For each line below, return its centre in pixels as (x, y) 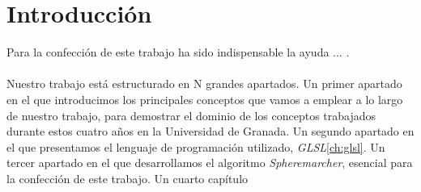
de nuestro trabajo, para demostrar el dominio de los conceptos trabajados (191, 115)
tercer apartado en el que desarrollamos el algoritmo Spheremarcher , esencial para (210, 163)
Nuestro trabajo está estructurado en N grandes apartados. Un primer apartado (204, 83)
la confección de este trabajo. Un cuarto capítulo (128, 178)
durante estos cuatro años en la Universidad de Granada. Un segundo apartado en (210, 131)
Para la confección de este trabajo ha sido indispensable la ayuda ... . (178, 52)
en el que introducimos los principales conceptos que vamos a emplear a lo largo (205, 99)
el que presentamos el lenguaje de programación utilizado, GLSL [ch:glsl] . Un (196, 146)
